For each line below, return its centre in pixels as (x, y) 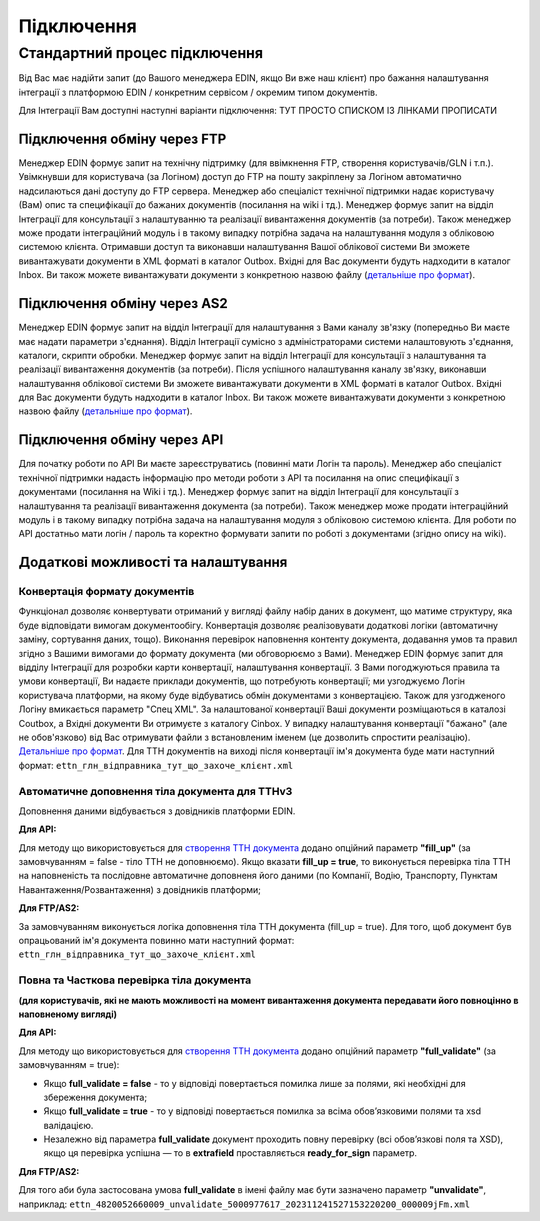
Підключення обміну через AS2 (123, 303)
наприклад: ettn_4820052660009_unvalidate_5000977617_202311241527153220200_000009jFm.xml (244, 1204)
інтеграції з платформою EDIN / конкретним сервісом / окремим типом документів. (198, 92)
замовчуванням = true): (69, 1065)
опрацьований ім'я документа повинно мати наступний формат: (156, 941)
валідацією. (68, 1125)
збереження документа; (95, 1097)
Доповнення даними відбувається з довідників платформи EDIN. (157, 811)
